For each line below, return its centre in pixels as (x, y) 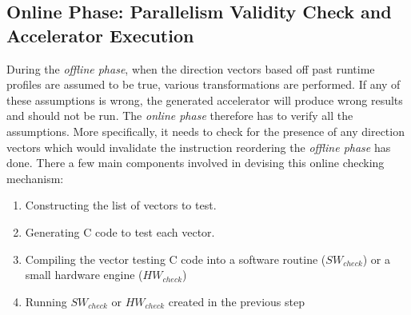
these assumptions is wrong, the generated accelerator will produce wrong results (205, 100)
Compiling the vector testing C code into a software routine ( (176, 259)
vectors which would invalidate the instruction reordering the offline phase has (199, 147)
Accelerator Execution (100, 35)
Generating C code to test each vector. (120, 231)
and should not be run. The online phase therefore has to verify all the (180, 116)
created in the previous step (236, 301)
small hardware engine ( (84, 275)
